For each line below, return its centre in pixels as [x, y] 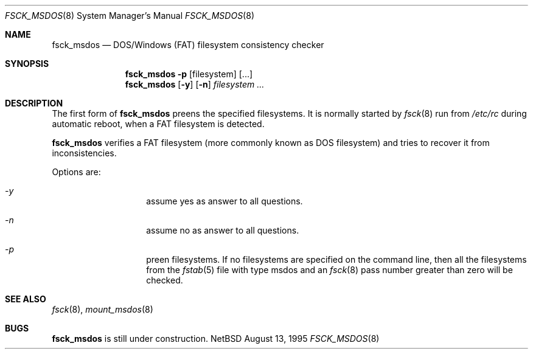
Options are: [76, 172]
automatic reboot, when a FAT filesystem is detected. [158, 124]
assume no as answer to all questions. [223, 230]
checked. [165, 280]
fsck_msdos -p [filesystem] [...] [189, 74]
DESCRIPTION [34, 103]
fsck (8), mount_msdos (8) [103, 309]
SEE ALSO [26, 299]
